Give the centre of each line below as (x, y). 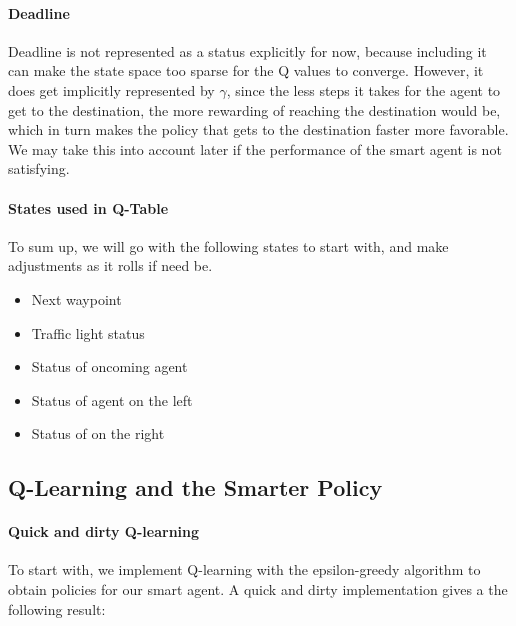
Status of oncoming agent (109, 366)
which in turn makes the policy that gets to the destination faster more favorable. (258, 129)
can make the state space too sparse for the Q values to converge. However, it (246, 70)
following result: (57, 608)
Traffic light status (88, 332)
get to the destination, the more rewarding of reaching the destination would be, (254, 109)
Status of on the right (98, 433)
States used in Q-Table (88, 207)
